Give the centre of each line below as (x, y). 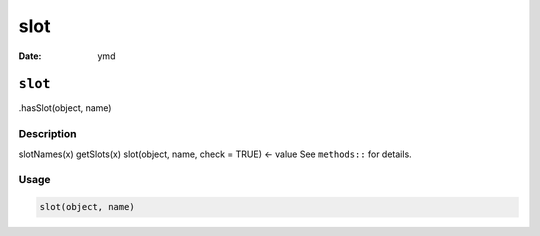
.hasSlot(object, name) (65, 108)
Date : (30, 56)
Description (47, 134)
